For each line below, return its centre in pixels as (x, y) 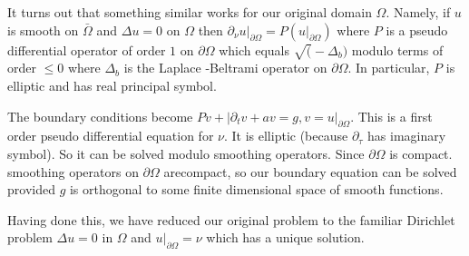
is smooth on (43, 30)
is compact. (421, 153)
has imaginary (407, 136)
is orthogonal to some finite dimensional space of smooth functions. (256, 189)
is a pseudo (417, 30)
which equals (254, 49)
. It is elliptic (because (286, 136)
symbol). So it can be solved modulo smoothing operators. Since (186, 153)
